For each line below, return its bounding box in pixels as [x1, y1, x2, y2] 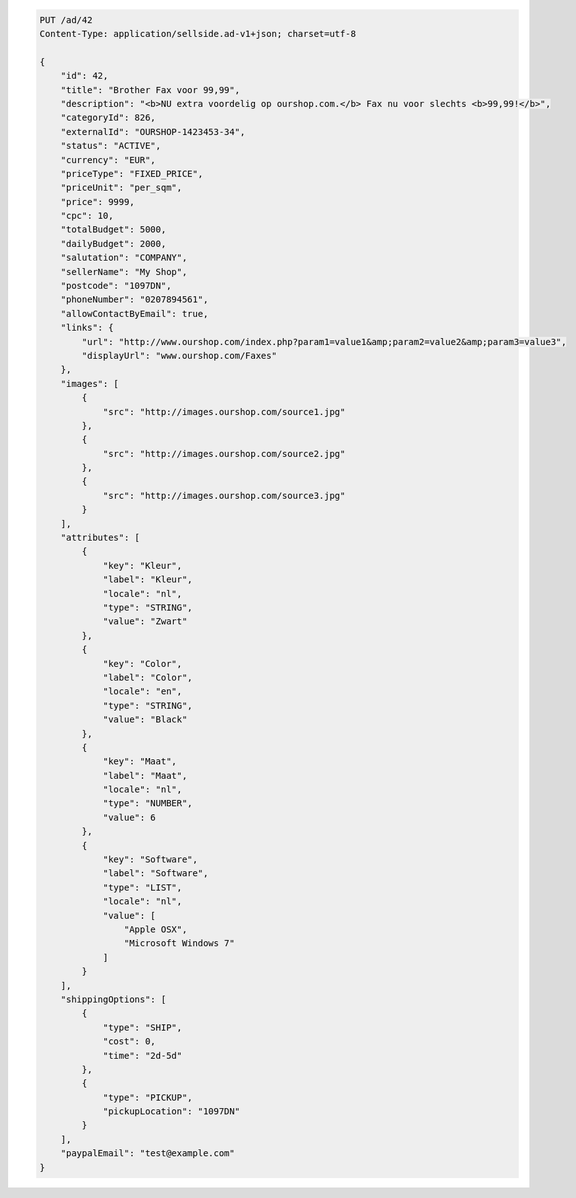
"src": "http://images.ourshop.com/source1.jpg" [102, 406, 346, 417]
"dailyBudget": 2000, [60, 238, 167, 249]
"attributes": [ [60, 532, 140, 544]
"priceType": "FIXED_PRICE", [60, 168, 204, 179]
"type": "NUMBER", [102, 798, 194, 809]
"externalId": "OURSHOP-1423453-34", [60, 126, 246, 137]
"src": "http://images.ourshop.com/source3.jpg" [102, 490, 346, 501]
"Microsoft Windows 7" [123, 938, 235, 949]
